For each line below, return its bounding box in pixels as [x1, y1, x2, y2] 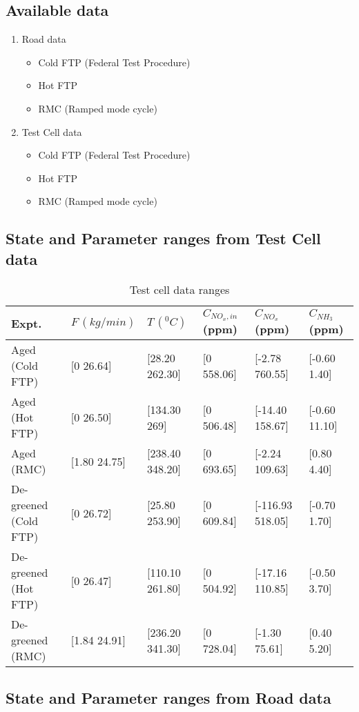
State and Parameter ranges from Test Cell [6, 228, 321, 249]
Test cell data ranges [129, 281, 230, 297]
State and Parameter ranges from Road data [6, 686, 331, 708]
